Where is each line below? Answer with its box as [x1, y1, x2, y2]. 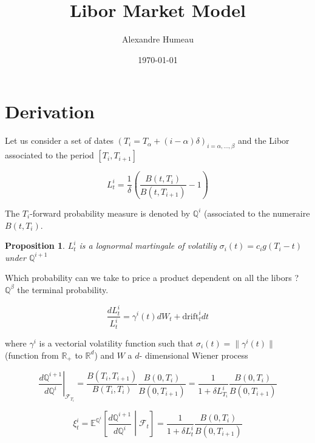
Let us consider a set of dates [5, 134, 114, 147]
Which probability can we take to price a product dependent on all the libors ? [5, 271, 299, 284]
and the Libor [237, 134, 290, 147]
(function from [5, 348, 59, 361]
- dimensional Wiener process [139, 348, 248, 361]
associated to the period [5, 149, 94, 161]
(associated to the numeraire [203, 206, 310, 219]
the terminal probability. [17, 283, 109, 296]
